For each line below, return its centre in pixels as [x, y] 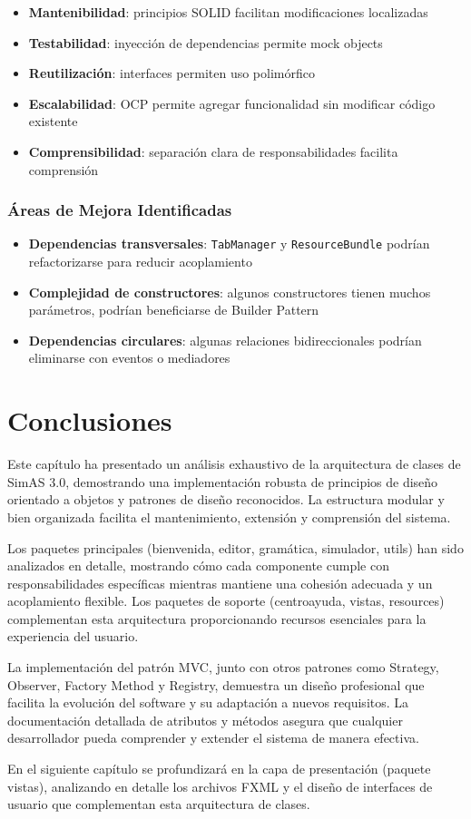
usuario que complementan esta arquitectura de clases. [159, 804]
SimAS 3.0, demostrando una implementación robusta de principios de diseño [223, 481]
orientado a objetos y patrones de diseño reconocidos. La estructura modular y [226, 499]
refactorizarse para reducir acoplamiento [140, 262]
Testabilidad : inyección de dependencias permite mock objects [206, 42]
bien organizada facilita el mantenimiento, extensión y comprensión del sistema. [229, 517]
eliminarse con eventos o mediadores [129, 358]
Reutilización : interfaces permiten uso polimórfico [172, 73]
